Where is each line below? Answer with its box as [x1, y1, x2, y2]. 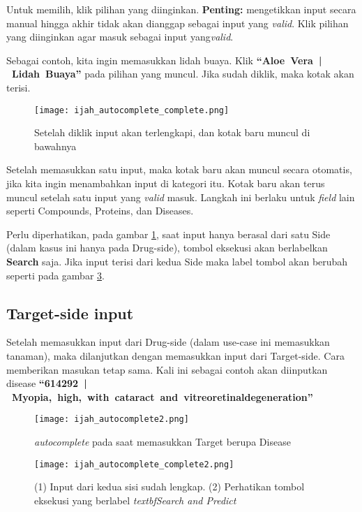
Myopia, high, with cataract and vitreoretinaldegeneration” [12, 389, 313, 404]
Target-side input [6, 302, 134, 323]
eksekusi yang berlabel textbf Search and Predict [34, 492, 236, 507]
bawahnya [34, 138, 77, 153]
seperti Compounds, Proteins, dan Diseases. [6, 203, 194, 218]
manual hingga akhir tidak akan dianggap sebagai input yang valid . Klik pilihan [6, 15, 349, 30]
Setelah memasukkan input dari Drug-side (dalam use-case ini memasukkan [6, 335, 330, 349]
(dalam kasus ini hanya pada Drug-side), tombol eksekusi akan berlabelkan [6, 240, 328, 255]
